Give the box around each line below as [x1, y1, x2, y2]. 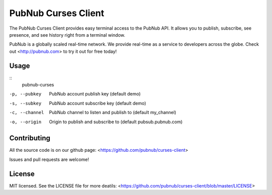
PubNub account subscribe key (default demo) [49, 100, 146, 106]
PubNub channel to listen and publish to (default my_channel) [49, 110, 176, 116]
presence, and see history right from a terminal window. [9, 32, 125, 38]
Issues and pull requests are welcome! [9, 156, 89, 162]
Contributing [9, 134, 50, 143]
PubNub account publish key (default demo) [49, 91, 141, 97]
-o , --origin [9, 119, 42, 125]
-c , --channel [9, 110, 44, 116]
